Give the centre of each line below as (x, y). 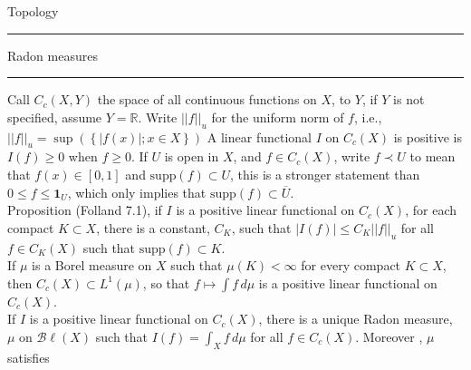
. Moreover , (389, 336)
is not (409, 99)
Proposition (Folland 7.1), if (85, 210)
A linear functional (259, 136)
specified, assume (55, 117)
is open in (192, 156)
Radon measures (53, 55)
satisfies (29, 357)
